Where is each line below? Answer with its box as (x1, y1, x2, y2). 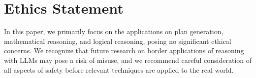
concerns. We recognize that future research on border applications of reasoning (4, 45, 244, 56)
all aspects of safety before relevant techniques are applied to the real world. (4, 64, 234, 75)
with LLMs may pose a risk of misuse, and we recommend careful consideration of (4, 55, 252, 65)
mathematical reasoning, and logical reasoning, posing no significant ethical (4, 36, 231, 46)
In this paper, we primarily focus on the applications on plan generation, (4, 26, 224, 37)
